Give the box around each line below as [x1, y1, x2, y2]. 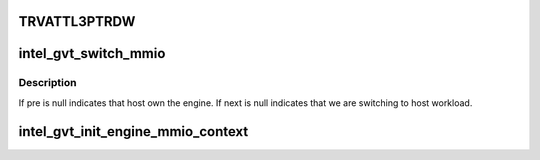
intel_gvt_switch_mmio [18, 45, 166, 62]
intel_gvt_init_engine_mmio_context [18, 123, 249, 140]
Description [18, 76, 77, 90]
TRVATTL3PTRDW [18, 13, 136, 30]
